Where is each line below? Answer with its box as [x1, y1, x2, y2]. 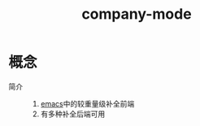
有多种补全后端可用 [40, 109, 106, 119]
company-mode [80, 5, 193, 24]
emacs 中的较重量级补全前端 [40, 98, 135, 108]
